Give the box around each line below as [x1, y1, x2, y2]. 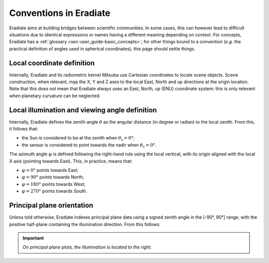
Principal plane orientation [9, 201, 94, 210]
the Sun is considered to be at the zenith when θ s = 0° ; [21, 135, 135, 142]
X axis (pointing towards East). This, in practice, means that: [9, 158, 133, 164]
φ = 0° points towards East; [21, 167, 79, 173]
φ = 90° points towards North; [21, 174, 84, 180]
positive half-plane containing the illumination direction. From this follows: [9, 221, 160, 227]
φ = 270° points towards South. [21, 188, 87, 194]
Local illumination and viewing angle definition [9, 106, 157, 114]
